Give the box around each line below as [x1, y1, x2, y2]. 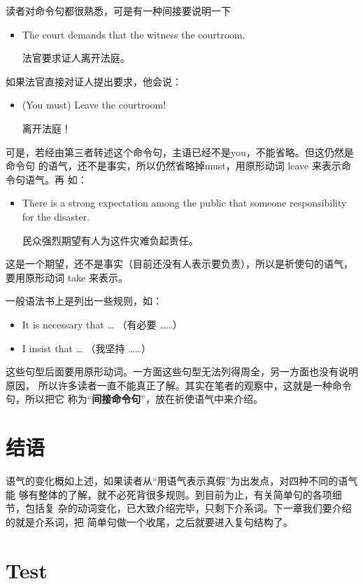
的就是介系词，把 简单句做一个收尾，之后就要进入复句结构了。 [6, 514, 293, 529]
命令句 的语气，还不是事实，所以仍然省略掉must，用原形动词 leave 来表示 [6, 158, 341, 173]
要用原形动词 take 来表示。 [6, 270, 128, 284]
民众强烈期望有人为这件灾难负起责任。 [22, 232, 199, 247]
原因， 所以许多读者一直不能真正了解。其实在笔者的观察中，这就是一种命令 [6, 377, 352, 392]
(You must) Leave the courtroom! [22, 97, 166, 112]
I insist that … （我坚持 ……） [22, 340, 152, 355]
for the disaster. [22, 209, 90, 223]
